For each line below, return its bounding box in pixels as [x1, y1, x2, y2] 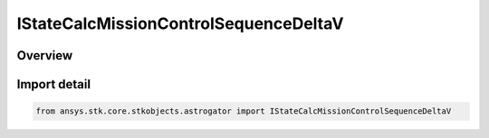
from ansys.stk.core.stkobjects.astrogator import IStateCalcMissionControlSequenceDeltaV [35, 106, 452, 116]
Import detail [16, 77, 91, 92]
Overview [16, 48, 73, 63]
